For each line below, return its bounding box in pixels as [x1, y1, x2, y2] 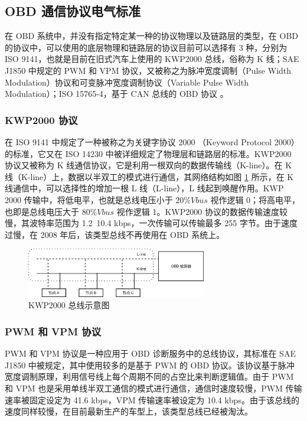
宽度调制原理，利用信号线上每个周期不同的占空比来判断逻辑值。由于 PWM [5, 370, 294, 383]
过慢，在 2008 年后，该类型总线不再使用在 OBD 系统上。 [5, 228, 225, 240]
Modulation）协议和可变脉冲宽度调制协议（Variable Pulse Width [5, 76, 249, 88]
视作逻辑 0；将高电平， [210, 193, 301, 205]
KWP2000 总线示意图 [28, 299, 110, 311]
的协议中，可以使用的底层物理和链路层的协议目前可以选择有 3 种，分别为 [5, 41, 288, 53]
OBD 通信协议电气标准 [5, 2, 141, 20]
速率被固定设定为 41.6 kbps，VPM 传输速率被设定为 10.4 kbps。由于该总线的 [5, 393, 299, 406]
